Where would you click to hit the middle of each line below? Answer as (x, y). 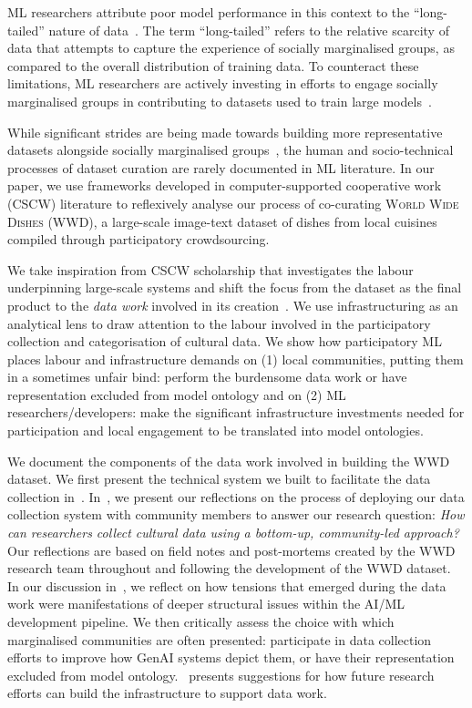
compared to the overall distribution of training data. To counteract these (213, 65)
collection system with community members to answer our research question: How (236, 514)
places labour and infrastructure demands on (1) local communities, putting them (236, 359)
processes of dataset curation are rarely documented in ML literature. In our (221, 167)
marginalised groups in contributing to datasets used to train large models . (220, 101)
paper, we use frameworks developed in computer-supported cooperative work (225, 185)
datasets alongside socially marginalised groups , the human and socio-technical (231, 150)
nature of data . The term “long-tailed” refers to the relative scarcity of (249, 30)
